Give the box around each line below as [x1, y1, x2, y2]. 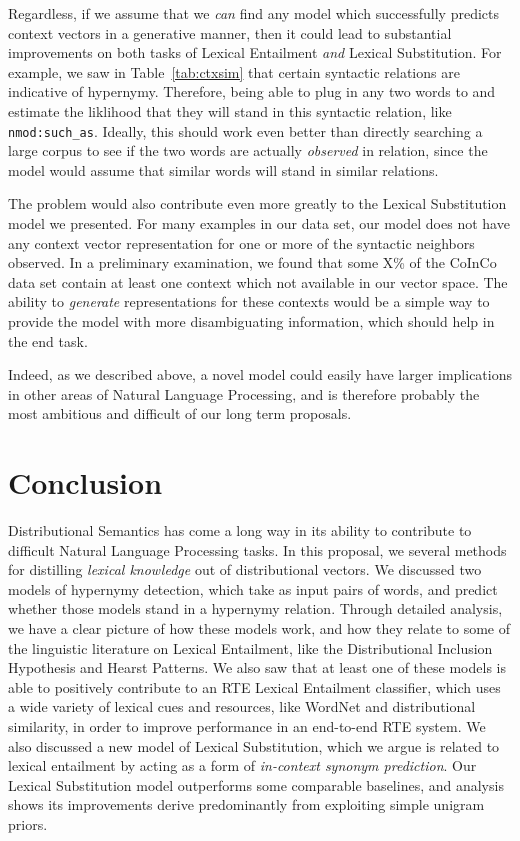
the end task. [8, 330, 88, 351]
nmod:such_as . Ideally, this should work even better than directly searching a [8, 120, 483, 141]
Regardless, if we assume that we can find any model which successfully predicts [8, 3, 499, 23]
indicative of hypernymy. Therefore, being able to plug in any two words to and [8, 81, 496, 102]
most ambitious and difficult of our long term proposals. [8, 403, 352, 424]
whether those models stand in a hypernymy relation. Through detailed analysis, [8, 598, 503, 619]
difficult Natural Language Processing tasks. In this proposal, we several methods [8, 539, 507, 560]
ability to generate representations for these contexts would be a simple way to [8, 291, 490, 312]
